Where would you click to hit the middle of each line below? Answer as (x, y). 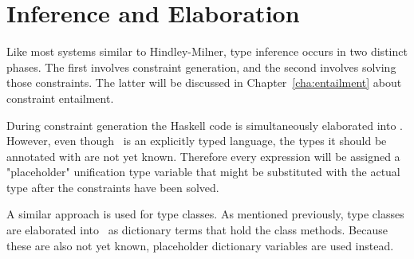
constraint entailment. (60, 98)
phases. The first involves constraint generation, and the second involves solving (201, 67)
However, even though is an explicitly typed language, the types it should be (197, 141)
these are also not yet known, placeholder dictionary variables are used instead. (200, 245)
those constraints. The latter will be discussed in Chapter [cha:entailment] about (204, 82)
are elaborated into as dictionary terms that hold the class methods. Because (197, 230)
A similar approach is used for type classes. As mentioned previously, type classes (205, 214)
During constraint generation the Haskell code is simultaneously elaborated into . (205, 125)
